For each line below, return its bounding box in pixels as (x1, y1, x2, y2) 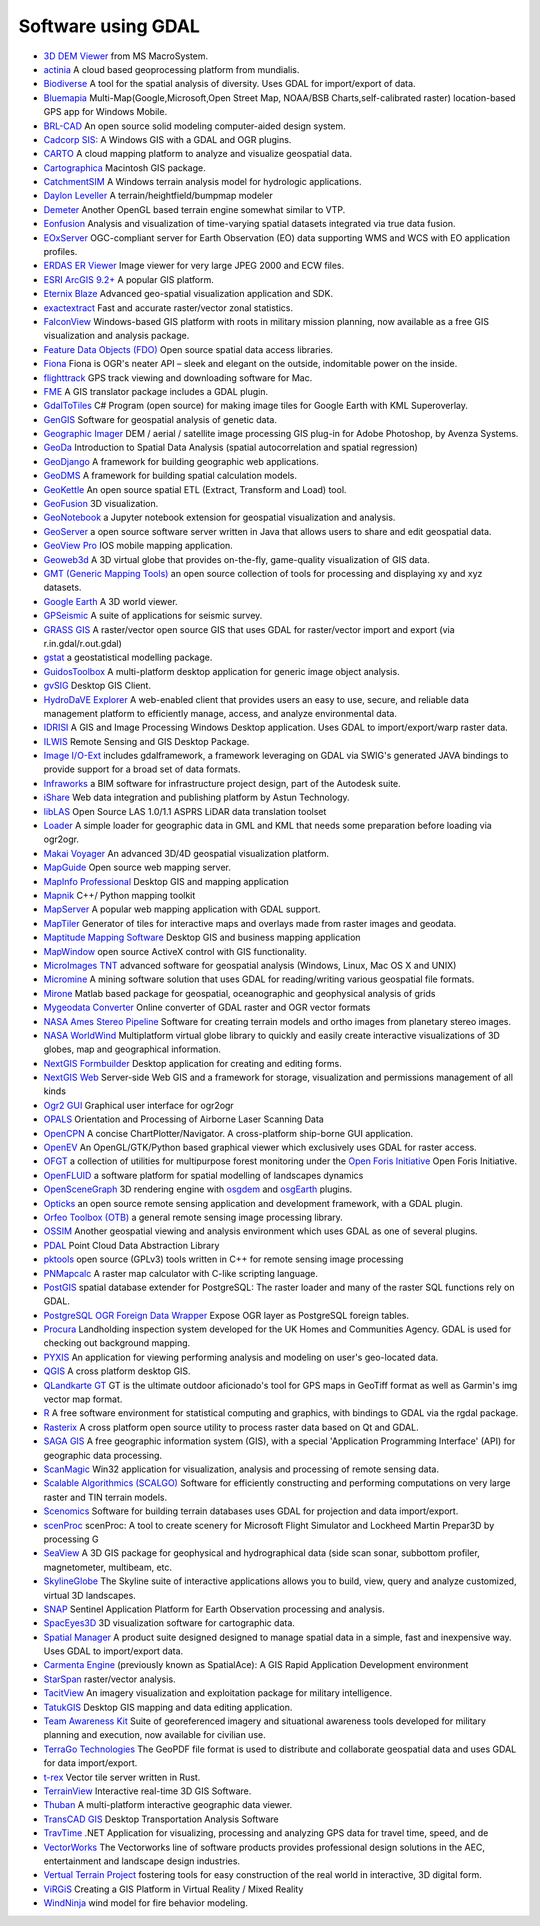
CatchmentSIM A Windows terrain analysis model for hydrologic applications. (43, 176, 362, 188)
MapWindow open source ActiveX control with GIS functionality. (43, 945, 307, 957)
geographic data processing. (43, 1449, 163, 1461)
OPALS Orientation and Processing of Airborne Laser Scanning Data (43, 1113, 324, 1125)
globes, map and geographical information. (43, 1043, 222, 1055)
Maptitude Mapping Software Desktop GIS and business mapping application (43, 931, 361, 944)
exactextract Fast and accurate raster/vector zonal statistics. (43, 301, 294, 314)
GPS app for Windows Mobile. (43, 106, 168, 118)
